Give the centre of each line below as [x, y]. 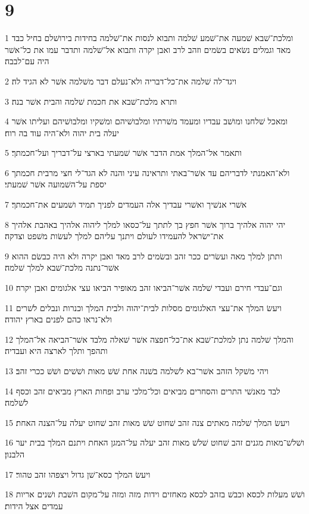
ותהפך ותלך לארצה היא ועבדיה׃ [56, 351]
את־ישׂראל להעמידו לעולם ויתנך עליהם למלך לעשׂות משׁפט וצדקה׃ [114, 236]
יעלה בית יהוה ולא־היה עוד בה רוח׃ [62, 132]
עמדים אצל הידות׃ [34, 505]
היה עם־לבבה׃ [27, 61]
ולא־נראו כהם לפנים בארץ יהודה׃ [58, 319]
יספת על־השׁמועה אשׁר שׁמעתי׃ [56, 184]
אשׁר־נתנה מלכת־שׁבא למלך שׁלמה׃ [62, 267]
